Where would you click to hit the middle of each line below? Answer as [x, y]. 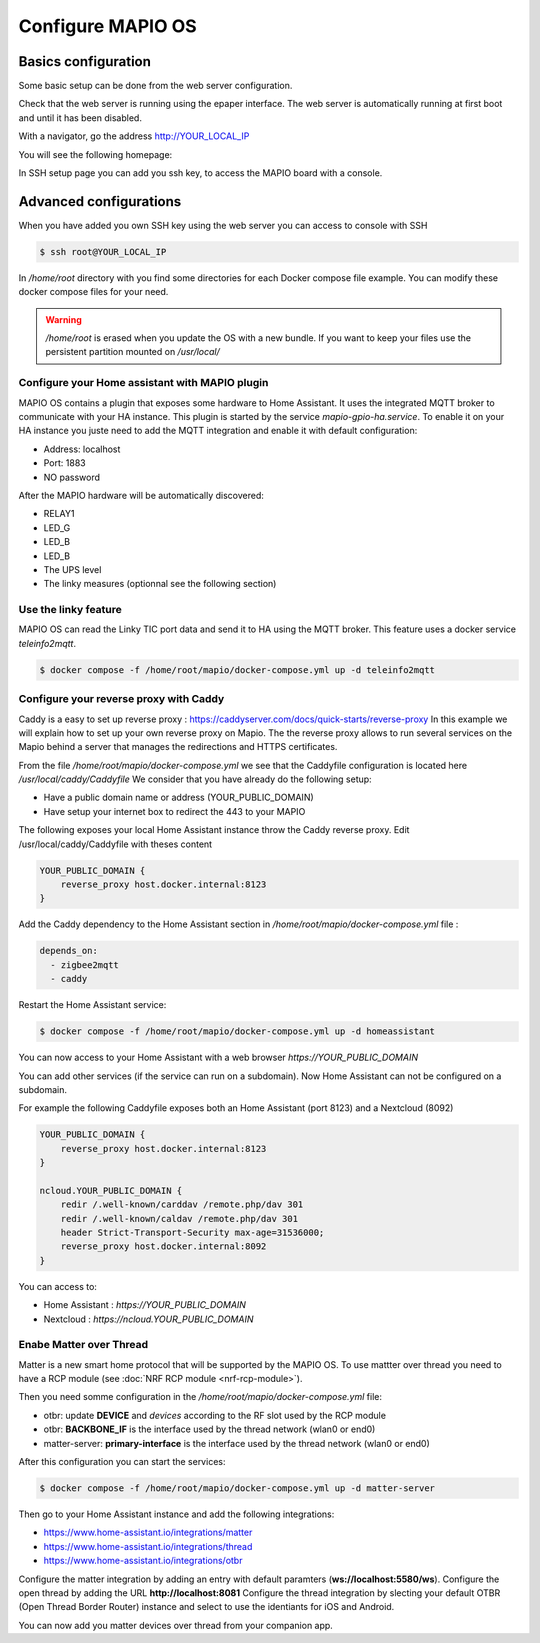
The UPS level [72, 569]
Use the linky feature [70, 610]
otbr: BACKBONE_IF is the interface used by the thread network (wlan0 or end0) [209, 1429]
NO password [71, 477]
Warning [63, 319]
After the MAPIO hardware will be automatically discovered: [141, 495]
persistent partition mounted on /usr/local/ [132, 352]
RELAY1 [59, 514]
